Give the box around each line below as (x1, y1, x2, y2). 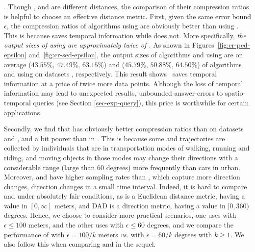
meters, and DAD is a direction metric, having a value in (54, 200, 226, 210)
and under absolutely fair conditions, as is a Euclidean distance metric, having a (4, 191, 245, 201)
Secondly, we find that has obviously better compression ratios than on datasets (4, 124, 244, 134)
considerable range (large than (4, 162, 95, 172)
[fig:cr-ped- (217, 40, 250, 50)
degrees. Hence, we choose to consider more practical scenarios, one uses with (4, 210, 236, 220)
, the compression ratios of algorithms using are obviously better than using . (6, 21, 239, 31)
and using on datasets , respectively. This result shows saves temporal (4, 69, 217, 79)
